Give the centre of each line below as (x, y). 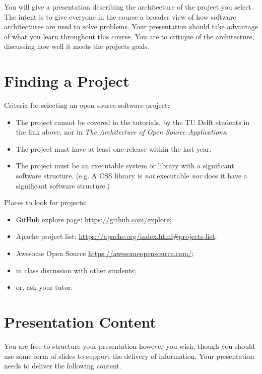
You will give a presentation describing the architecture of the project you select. (129, 7)
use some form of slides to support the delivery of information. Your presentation (129, 356)
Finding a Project (67, 81)
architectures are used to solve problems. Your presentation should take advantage (131, 26)
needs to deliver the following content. (63, 366)
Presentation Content (80, 322)
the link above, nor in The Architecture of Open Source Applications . (122, 132)
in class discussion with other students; (76, 270)
